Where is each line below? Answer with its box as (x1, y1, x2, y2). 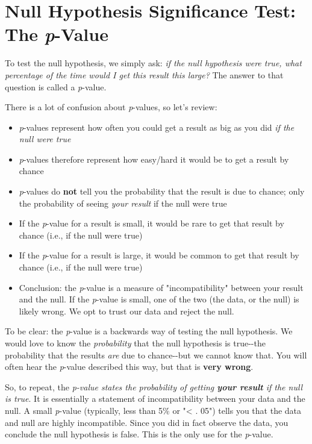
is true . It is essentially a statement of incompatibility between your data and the (5, 392, 305, 405)
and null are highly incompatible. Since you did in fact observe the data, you (5, 416, 289, 428)
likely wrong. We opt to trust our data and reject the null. (19, 304, 234, 317)
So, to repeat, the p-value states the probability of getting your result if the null (5, 380, 303, 393)
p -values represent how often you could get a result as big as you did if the (19, 120, 295, 133)
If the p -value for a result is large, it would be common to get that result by (19, 249, 299, 261)
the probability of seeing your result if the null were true (19, 196, 227, 209)
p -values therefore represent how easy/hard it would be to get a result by (19, 152, 289, 165)
